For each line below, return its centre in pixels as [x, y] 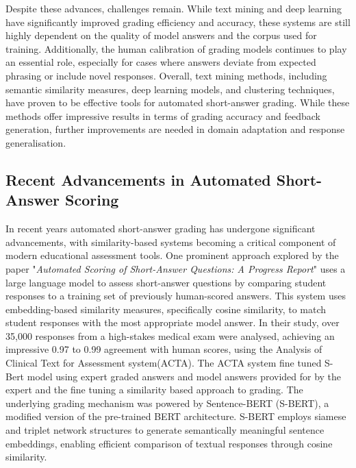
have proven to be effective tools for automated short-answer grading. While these [178, 102]
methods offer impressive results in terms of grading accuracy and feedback [163, 115]
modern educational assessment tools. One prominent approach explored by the [172, 255]
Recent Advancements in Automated [138, 179]
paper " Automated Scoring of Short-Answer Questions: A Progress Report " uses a [176, 268]
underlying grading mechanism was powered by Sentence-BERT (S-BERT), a [167, 403]
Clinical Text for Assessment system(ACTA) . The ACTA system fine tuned [164, 363]
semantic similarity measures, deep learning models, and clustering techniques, [170, 89]
